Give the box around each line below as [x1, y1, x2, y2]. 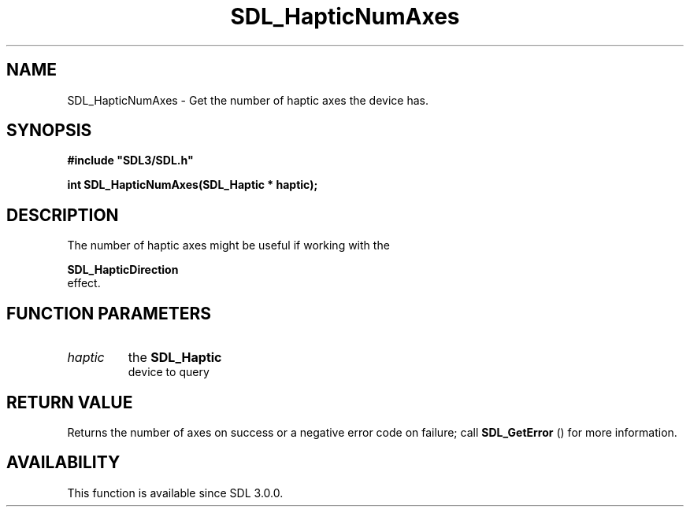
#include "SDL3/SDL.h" [67, 153, 194, 168]
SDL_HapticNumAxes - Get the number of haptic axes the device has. [67, 93, 428, 107]
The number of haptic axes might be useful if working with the [67, 238, 390, 253]
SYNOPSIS [6, 120, 92, 141]
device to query [128, 365, 210, 379]
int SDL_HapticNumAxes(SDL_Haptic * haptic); [67, 178, 318, 192]
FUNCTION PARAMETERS [6, 303, 211, 323]
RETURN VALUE [6, 392, 133, 412]
